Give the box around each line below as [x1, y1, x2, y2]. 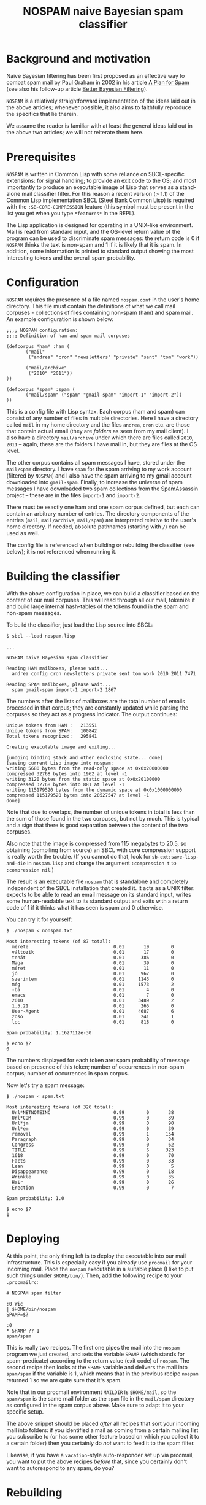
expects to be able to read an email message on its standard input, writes [6, 891, 191, 898]
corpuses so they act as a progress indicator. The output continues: [6, 710, 178, 718]
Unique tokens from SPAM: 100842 [6, 727, 97, 734]
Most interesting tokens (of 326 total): [6, 1104, 114, 1110]
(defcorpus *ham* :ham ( [6, 343, 70, 349]
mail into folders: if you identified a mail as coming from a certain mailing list [6, 1426, 199, 1434]
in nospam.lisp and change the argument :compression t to [27, 859, 177, 867]
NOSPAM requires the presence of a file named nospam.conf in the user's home [6, 296, 199, 303]
